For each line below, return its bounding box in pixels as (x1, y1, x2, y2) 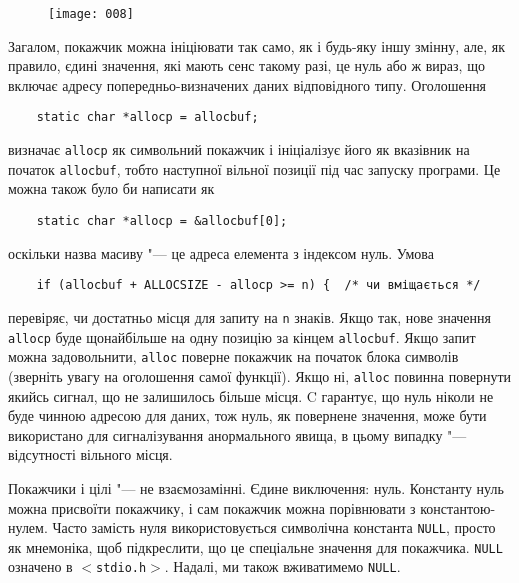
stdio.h (96, 561, 147, 576)
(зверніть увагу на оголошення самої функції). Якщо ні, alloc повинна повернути (8, 365, 512, 386)
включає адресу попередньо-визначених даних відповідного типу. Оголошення (8, 74, 487, 95)
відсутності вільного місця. (8, 444, 173, 465)
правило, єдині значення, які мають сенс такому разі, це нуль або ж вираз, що (8, 55, 485, 76)
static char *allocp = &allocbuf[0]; (36, 214, 288, 228)
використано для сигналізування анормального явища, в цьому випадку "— (8, 424, 467, 445)
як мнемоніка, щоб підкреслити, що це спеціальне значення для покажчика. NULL (8, 536, 503, 557)
